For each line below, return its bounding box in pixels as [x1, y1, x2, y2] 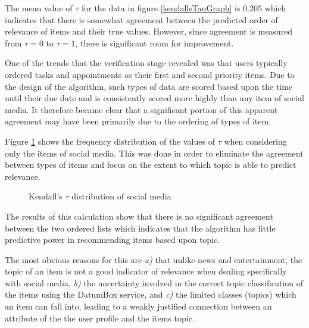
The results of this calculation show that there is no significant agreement [5, 210, 273, 222]
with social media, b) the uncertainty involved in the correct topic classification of [5, 276, 303, 289]
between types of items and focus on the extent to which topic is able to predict [5, 158, 296, 171]
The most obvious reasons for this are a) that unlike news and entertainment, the [5, 253, 302, 265]
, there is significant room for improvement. [75, 36, 234, 49]
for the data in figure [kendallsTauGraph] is [81, 2, 241, 14]
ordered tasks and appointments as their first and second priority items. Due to [5, 68, 295, 80]
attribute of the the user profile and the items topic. [5, 311, 195, 324]
